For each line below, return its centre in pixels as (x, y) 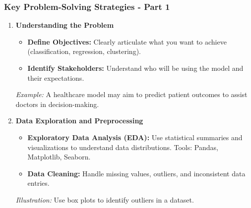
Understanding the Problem (65, 25)
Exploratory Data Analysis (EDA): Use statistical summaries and (135, 137)
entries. (38, 183)
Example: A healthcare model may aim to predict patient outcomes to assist (131, 94)
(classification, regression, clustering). (84, 51)
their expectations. (56, 78)
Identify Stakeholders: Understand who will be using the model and (135, 68)
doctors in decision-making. (57, 104)
